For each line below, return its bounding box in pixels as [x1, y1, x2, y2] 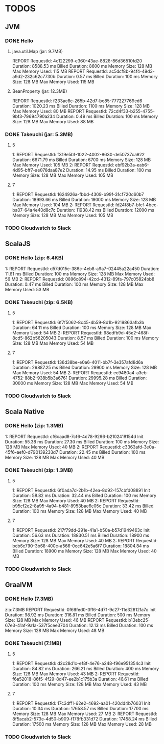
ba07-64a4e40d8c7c [12, 207, 56, 213]
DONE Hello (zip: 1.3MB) [5, 422, 64, 429]
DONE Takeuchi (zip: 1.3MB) [5, 467, 73, 473]
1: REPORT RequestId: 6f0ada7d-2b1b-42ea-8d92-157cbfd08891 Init [12, 487, 150, 493]
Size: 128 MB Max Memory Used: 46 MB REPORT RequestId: [5, 617, 127, 623]
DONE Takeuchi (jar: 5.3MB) [5, 131, 73, 138]
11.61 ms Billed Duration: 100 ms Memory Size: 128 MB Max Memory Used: [5, 271, 155, 276]
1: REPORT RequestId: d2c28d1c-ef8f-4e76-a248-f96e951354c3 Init [12, 660, 151, 666]
